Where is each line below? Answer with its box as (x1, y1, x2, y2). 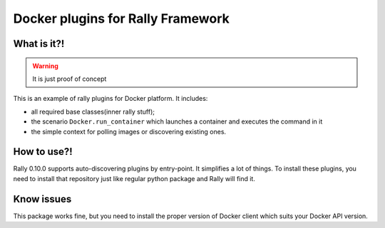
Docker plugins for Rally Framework (13, 11, 230, 26)
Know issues (13, 192, 72, 205)
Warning (32, 61, 58, 70)
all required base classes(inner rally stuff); (31, 107, 155, 116)
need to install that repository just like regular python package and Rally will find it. (13, 174, 256, 183)
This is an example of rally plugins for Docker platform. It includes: (13, 94, 208, 103)
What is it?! (13, 38, 65, 50)
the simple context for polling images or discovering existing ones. (31, 127, 227, 136)
